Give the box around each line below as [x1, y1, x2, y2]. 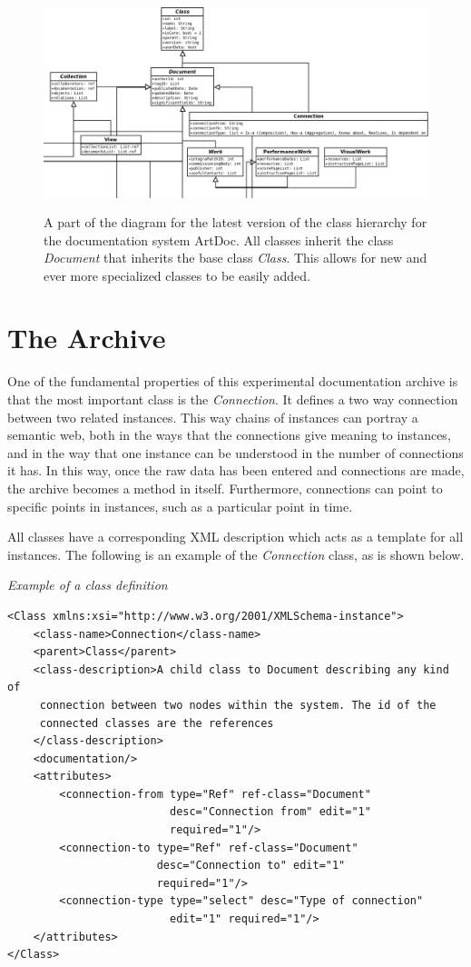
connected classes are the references [39, 716, 274, 730]
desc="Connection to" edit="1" [156, 859, 346, 872]
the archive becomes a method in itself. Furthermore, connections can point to [7, 478, 443, 497]
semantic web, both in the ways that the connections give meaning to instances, [7, 425, 451, 444]
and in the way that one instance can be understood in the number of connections [7, 443, 464, 462]
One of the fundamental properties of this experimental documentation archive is [7, 372, 458, 391]
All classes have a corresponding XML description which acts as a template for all [7, 527, 464, 546]
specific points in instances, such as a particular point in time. [7, 496, 353, 515]
